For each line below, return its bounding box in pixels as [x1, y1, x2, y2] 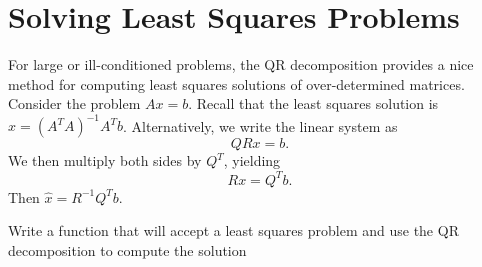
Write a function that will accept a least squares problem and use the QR [8, 220, 459, 241]
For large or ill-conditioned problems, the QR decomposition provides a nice [8, 54, 474, 75]
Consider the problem [8, 93, 141, 114]
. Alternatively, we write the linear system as [123, 115, 398, 136]
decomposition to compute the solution [8, 239, 247, 260]
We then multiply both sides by [8, 150, 202, 171]
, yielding [223, 150, 281, 171]
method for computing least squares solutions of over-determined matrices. [8, 73, 465, 94]
